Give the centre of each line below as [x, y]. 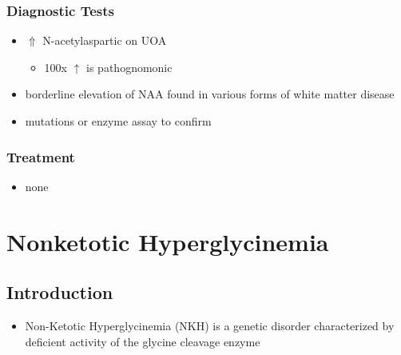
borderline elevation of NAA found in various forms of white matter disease [210, 94]
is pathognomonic [129, 67]
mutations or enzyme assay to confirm [118, 121]
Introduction [60, 292]
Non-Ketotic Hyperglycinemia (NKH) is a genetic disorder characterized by [210, 325]
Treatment [41, 156]
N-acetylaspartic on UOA [105, 40]
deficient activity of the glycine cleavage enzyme [143, 341]
